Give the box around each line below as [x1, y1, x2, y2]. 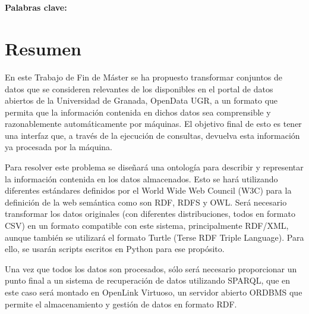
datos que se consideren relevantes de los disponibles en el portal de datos [5, 82, 273, 95]
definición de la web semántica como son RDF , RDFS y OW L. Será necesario [5, 195, 287, 208]
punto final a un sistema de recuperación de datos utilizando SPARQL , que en [5, 274, 291, 287]
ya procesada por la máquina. [5, 141, 113, 153]
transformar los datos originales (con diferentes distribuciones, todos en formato [5, 207, 295, 220]
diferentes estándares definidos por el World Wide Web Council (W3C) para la [5, 184, 292, 197]
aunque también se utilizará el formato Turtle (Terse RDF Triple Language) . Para [5, 231, 304, 243]
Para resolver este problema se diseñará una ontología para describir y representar [5, 161, 304, 173]
